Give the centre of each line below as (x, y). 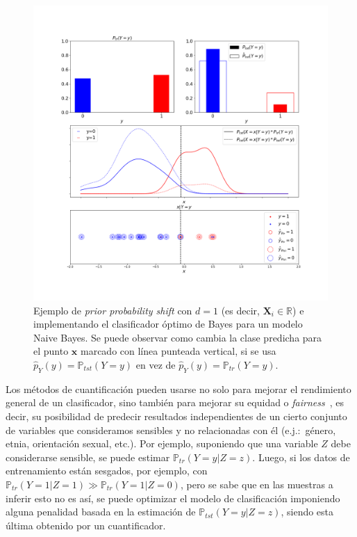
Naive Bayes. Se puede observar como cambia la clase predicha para (178, 337)
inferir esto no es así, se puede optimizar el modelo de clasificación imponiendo (173, 498)
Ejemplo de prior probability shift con (113, 310)
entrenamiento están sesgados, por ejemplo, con (107, 471)
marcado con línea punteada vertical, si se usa (178, 351)
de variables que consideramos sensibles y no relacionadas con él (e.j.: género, (171, 430)
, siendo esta (307, 512)
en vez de (156, 364)
